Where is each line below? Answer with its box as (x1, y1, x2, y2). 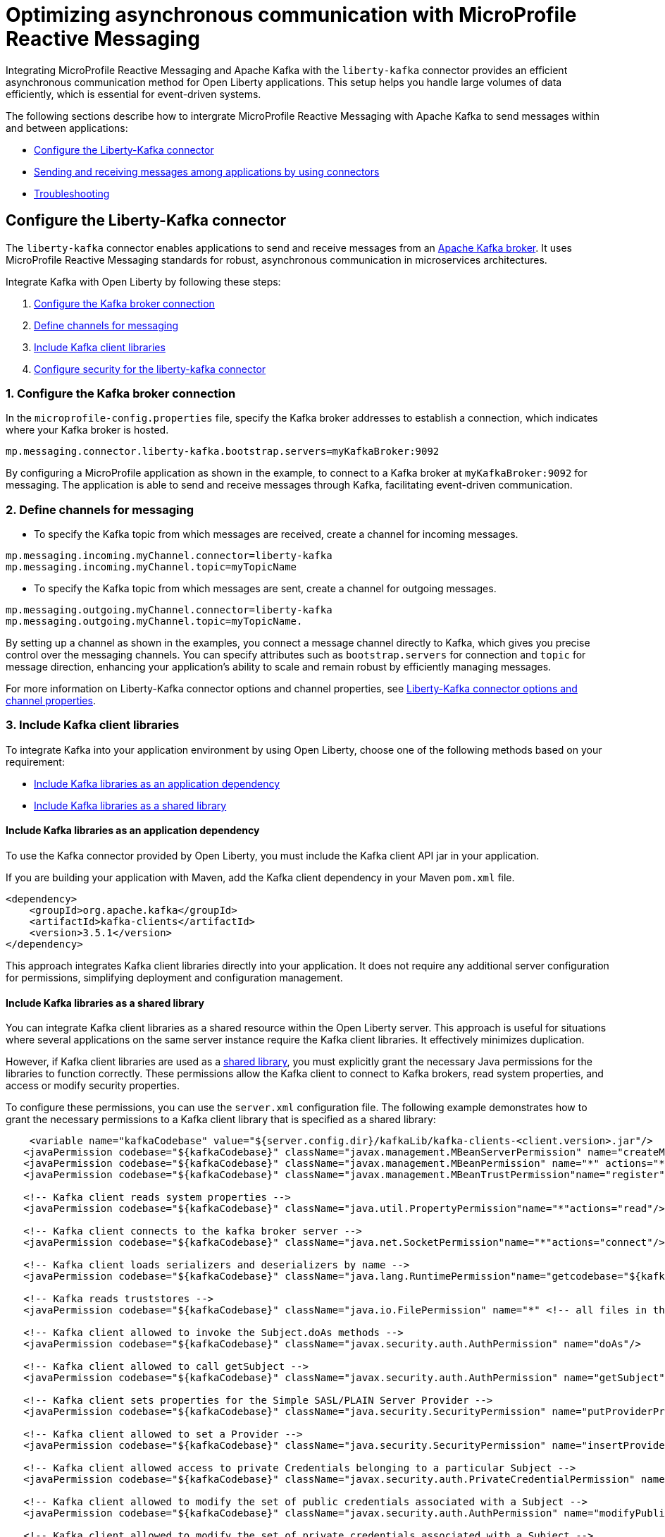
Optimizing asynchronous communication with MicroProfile (6, 3, 577, 27)
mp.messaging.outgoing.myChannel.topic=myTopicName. (6, 616, 303, 627)
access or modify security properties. (6, 1079, 180, 1092)
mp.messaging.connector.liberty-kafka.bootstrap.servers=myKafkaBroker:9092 (6, 446, 440, 458)
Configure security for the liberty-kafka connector (34, 362, 266, 375)
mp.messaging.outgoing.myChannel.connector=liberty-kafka (6, 604, 332, 616)
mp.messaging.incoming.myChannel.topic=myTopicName (6, 561, 297, 573)
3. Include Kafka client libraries (6, 718, 180, 733)
